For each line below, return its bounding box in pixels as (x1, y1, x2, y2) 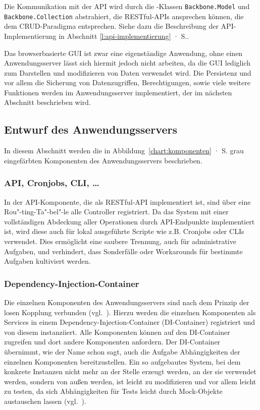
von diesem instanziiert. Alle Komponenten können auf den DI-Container (4, 326, 230, 337)
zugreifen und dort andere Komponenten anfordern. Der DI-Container (4, 336, 221, 347)
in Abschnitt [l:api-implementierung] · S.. (59, 30, 189, 41)
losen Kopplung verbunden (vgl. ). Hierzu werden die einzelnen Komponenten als (4, 307, 256, 317)
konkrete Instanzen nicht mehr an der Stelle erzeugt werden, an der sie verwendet (4, 366, 256, 377)
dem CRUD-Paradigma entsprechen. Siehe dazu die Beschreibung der (4, 21, 219, 31)
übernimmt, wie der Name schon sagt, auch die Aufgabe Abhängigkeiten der (4, 346, 240, 357)
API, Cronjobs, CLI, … (4, 177, 99, 189)
